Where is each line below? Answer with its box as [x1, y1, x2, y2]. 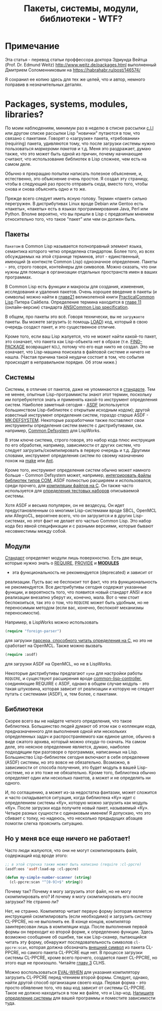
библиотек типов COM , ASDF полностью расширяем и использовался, [5, 477, 152, 483]
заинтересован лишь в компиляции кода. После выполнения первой [5, 924, 147, 930]
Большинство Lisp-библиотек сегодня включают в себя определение [5, 754, 149, 760]
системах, [5, 518, 27, 523]
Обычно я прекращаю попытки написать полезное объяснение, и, [5, 171, 143, 176]
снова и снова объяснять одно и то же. [5, 186, 87, 192]
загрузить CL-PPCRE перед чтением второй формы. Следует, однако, [5, 975, 149, 980]
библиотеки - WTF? [40, 13, 123, 24]
